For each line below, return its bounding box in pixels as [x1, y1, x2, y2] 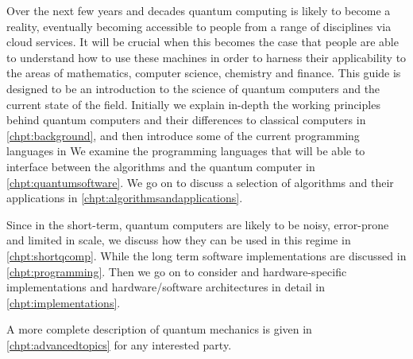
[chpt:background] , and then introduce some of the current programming [6, 127, 360, 143]
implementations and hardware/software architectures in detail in [6, 279, 325, 295]
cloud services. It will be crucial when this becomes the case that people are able [6, 33, 399, 50]
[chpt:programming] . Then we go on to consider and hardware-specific [6, 263, 347, 279]
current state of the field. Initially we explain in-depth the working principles [6, 96, 380, 112]
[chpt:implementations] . [6, 294, 121, 310]
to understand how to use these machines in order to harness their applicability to [6, 49, 407, 65]
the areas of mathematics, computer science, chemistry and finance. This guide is [6, 64, 401, 81]
